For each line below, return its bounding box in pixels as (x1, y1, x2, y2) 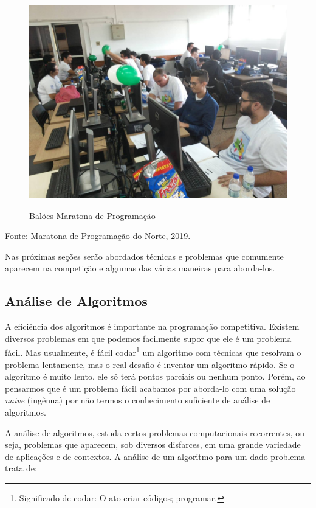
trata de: (5, 462, 37, 475)
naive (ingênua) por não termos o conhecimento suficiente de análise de (5, 394, 270, 406)
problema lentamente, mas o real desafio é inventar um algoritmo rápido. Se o (5, 358, 295, 371)
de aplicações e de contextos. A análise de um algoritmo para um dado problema (5, 450, 306, 462)
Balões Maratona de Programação (29, 209, 156, 221)
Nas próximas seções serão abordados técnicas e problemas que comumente (5, 249, 284, 262)
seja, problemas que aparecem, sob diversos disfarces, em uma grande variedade (5, 438, 301, 451)
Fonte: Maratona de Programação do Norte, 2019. (5, 229, 191, 242)
